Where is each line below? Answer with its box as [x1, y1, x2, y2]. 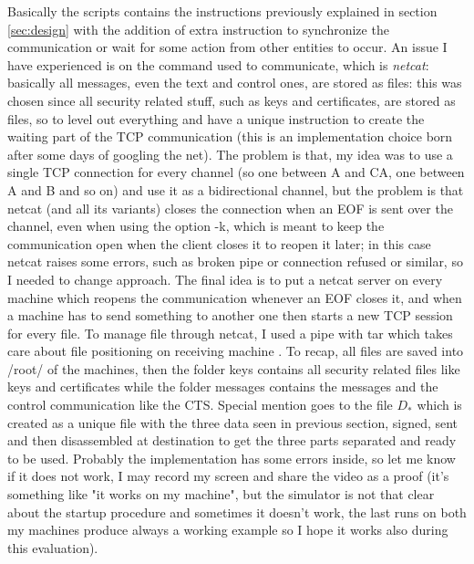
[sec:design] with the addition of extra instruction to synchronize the [7, 19, 389, 38]
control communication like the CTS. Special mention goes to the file [7, 395, 393, 414]
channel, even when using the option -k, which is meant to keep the [7, 216, 385, 235]
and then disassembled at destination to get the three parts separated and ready [7, 431, 457, 450]
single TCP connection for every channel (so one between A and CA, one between [7, 162, 465, 182]
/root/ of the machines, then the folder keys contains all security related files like [7, 359, 460, 378]
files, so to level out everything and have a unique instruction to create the [7, 109, 425, 128]
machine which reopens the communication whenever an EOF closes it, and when [7, 287, 462, 307]
